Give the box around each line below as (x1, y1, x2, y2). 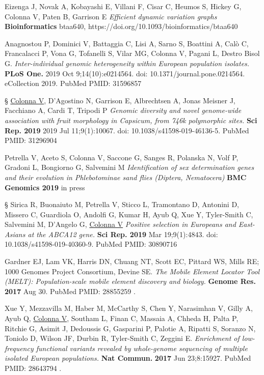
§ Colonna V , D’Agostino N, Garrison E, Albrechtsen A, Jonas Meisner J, (5, 95, 235, 105)
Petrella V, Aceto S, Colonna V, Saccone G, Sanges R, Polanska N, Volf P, (5, 152, 239, 162)
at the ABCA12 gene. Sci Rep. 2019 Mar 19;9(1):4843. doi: (28, 228, 218, 239)
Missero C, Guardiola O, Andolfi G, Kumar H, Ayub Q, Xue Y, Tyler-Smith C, (5, 209, 253, 219)
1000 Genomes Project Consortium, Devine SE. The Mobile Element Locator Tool (5, 266, 260, 276)
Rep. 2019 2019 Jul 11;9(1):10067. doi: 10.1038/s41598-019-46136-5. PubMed (5, 125, 249, 135)
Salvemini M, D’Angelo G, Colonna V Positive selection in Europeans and (5, 219, 236, 229)
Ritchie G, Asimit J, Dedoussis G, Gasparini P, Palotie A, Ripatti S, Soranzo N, (5, 323, 256, 333)
